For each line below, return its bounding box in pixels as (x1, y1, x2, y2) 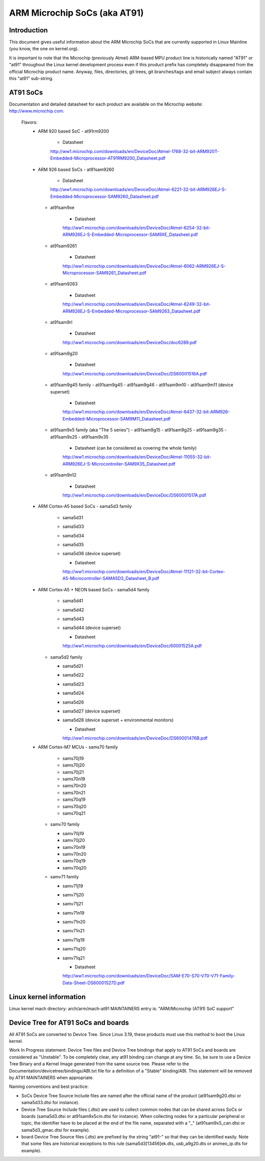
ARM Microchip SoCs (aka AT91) (9, 7, 144, 18)
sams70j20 (62, 762, 85, 768)
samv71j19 (62, 883, 83, 889)
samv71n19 (62, 910, 84, 916)
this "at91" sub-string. (9, 76, 53, 81)
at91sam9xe (50, 205, 75, 211)
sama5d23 (62, 681, 84, 687)
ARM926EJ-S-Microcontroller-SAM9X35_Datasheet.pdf (62, 461, 176, 467)
